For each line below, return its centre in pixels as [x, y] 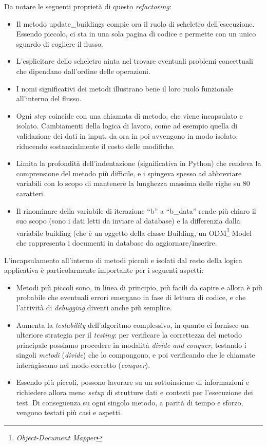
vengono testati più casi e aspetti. [69, 412]
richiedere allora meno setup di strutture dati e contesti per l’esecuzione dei [135, 392]
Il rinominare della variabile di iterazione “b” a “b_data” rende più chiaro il [136, 210]
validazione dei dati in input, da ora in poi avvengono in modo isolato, [127, 135]
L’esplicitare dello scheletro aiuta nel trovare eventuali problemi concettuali [135, 61]
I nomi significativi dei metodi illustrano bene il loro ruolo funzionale [125, 88]
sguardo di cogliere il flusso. [60, 43]
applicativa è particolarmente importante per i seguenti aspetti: [104, 270]
